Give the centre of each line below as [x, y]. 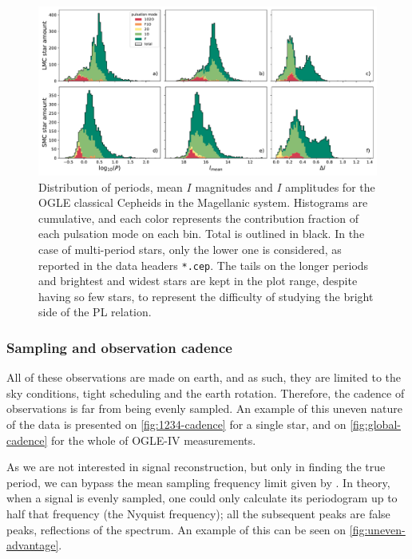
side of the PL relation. [95, 312]
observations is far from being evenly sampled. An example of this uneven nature [204, 408]
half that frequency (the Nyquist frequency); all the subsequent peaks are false [198, 513]
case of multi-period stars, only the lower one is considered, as [190, 249]
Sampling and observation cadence [119, 347]
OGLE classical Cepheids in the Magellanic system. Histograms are [203, 202]
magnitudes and [234, 186]
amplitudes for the [330, 186]
